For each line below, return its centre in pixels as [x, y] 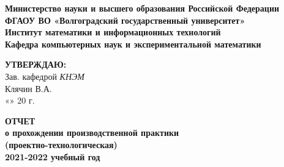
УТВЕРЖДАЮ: [36, 64]
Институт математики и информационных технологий [113, 32]
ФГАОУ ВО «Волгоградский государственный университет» [125, 20]
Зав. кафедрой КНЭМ [45, 76]
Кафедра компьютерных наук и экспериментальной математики [133, 44]
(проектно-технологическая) [61, 144]
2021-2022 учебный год [53, 156]
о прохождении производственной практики [92, 133]
